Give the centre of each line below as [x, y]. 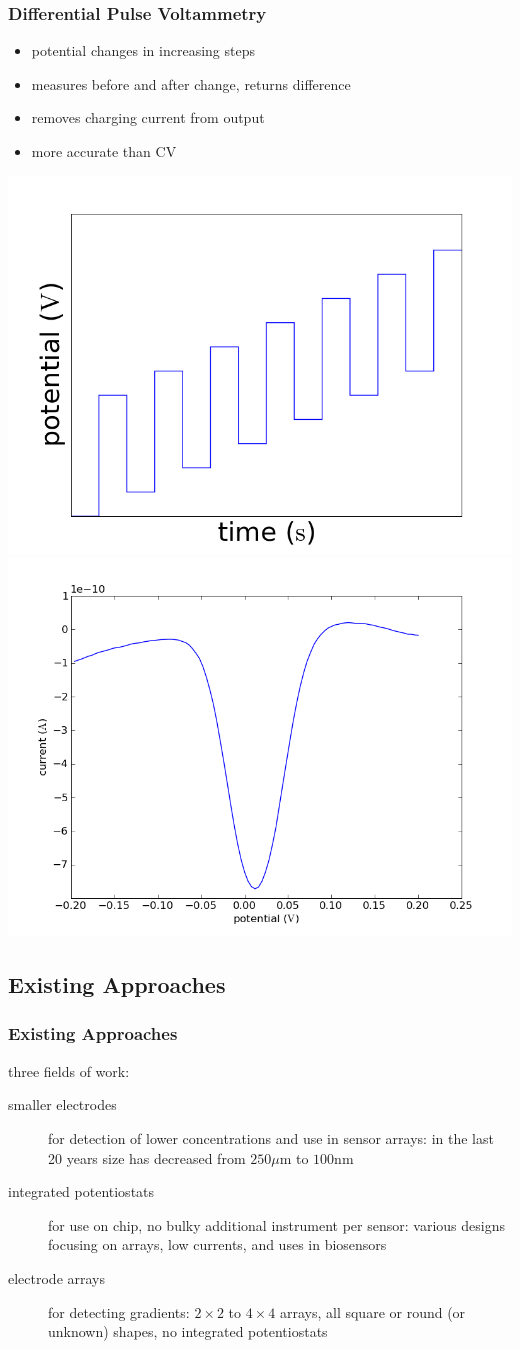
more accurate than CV [104, 151]
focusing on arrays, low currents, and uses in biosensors [217, 1244]
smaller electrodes [62, 1104]
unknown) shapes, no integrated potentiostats [188, 1331]
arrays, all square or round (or [372, 1311]
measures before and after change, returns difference [191, 83]
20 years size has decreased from [147, 1157]
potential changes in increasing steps [143, 50]
